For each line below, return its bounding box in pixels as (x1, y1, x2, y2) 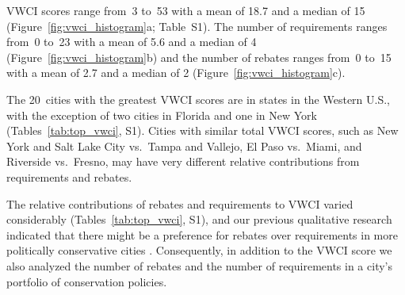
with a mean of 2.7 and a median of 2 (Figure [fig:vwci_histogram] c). (6, 64, 346, 81)
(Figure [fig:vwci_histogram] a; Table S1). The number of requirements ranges (6, 17, 388, 34)
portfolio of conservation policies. (6, 273, 167, 289)
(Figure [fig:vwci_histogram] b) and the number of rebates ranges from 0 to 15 (6, 48, 392, 65)
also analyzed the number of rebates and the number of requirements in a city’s (6, 257, 392, 274)
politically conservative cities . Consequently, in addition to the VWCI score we (6, 242, 392, 259)
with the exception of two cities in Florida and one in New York (6, 106, 317, 123)
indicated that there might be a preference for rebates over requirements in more (6, 226, 398, 243)
